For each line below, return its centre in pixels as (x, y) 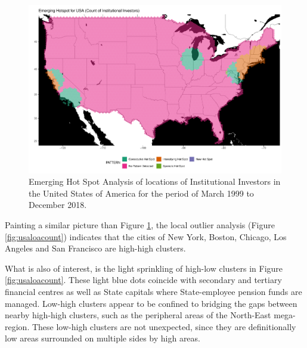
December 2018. (58, 205)
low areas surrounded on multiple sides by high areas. (103, 338)
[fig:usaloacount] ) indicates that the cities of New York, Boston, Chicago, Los (146, 236)
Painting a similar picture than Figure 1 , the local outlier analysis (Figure (140, 225)
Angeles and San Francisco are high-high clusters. (95, 248)
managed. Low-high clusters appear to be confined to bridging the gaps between (151, 303)
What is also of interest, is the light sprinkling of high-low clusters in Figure (144, 268)
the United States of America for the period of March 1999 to (141, 193)
